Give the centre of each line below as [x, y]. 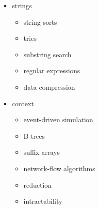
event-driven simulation [58, 120]
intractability [43, 201]
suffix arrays [42, 152]
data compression [49, 87]
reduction [38, 185]
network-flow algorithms [59, 168]
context [23, 103]
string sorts [40, 22]
